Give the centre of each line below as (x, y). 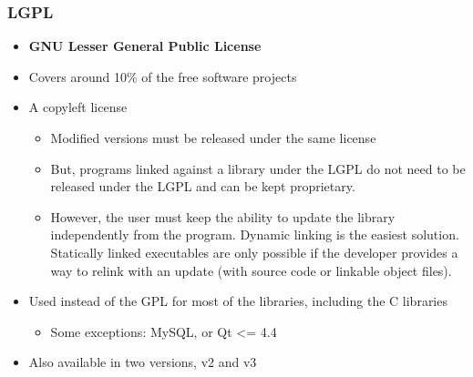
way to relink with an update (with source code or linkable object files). (251, 270)
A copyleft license (78, 107)
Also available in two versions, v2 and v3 (143, 362)
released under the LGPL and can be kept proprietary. (203, 186)
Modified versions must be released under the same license (213, 138)
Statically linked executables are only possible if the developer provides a (254, 252)
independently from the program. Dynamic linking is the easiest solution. (255, 234)
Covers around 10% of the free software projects (163, 76)
